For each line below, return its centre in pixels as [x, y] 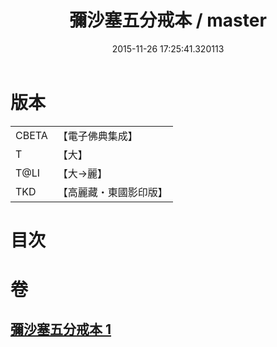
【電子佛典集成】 [97, 136]
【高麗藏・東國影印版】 [112, 192]
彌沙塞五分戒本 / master [168, 20]
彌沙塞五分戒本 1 [61, 329]
